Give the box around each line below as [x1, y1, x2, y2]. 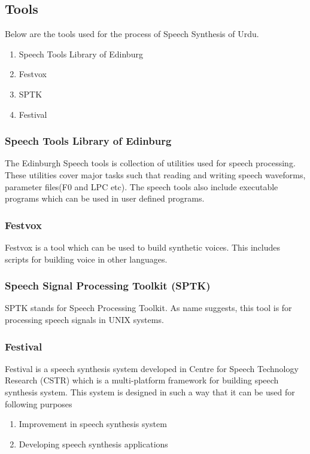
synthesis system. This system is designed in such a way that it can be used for [5, 385, 295, 398]
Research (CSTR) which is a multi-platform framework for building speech [5, 374, 279, 386]
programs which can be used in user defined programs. [5, 192, 205, 205]
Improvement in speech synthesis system [19, 418, 167, 430]
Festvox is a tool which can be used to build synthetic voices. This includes [5, 240, 280, 253]
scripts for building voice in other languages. [5, 252, 168, 265]
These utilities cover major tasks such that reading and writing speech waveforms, [5, 168, 306, 181]
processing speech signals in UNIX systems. [5, 313, 164, 325]
